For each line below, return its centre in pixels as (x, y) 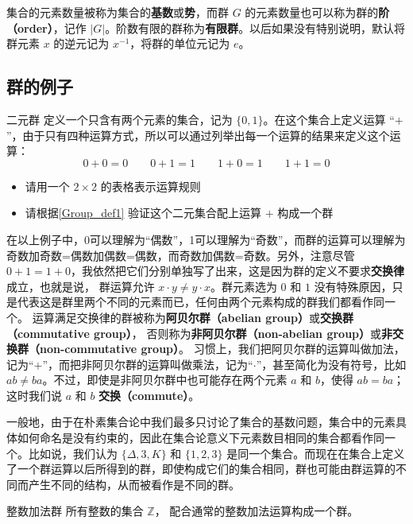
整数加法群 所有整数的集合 (75, 511)
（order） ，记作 (46, 27)
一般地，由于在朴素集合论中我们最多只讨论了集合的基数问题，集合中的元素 (201, 422)
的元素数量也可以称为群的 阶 (317, 12)
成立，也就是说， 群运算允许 (81, 286)
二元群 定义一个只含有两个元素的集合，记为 (120, 119)
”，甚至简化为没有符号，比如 (331, 364)
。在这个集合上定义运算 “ (329, 119)
